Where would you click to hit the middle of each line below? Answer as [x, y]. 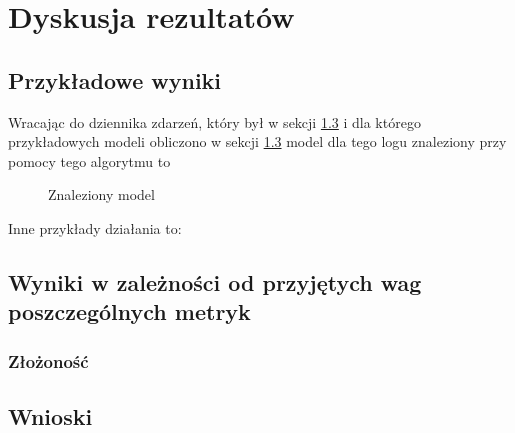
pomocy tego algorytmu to [89, 160]
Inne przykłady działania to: [95, 227]
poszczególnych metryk [129, 311]
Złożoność [48, 360]
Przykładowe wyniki [115, 79]
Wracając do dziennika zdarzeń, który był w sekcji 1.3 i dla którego [214, 121]
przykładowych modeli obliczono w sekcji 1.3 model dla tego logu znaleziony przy [257, 141]
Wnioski [50, 415]
